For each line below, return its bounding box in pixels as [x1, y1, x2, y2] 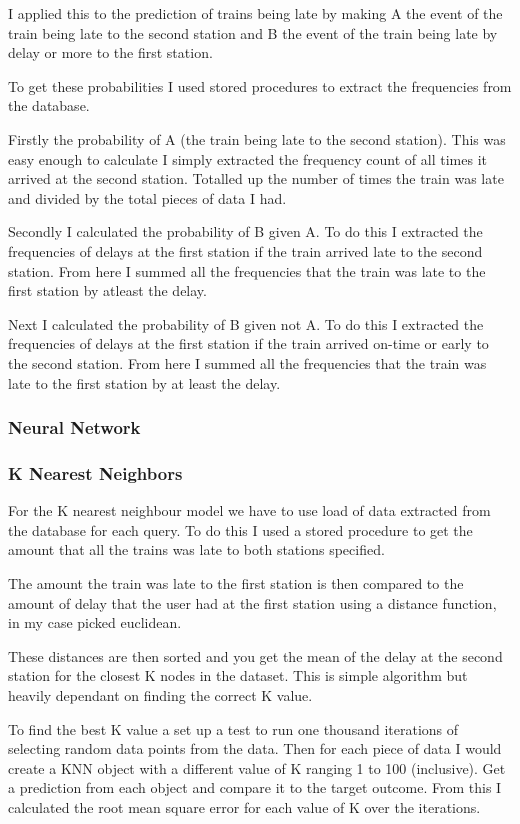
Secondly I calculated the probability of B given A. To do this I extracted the [8, 221, 483, 242]
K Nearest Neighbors [8, 460, 183, 485]
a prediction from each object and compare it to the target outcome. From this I [8, 777, 502, 798]
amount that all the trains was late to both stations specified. [8, 539, 385, 560]
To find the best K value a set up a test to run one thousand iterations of [8, 718, 459, 739]
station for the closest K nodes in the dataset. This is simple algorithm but [8, 665, 468, 686]
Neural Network [8, 415, 141, 440]
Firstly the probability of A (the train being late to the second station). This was [8, 128, 506, 149]
